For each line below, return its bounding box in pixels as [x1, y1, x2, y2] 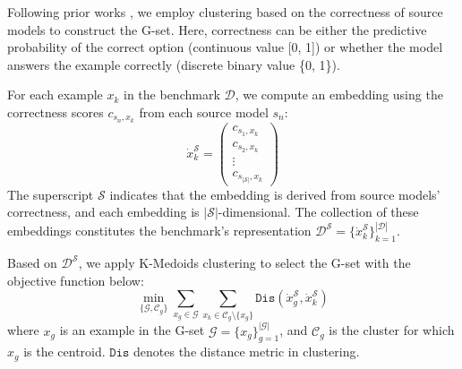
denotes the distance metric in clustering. [133, 342, 360, 361]
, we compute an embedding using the [235, 85, 443, 104]
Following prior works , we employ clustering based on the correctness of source [7, 3, 443, 21]
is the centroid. [23, 342, 106, 361]
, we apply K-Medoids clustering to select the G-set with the [78, 253, 411, 272]
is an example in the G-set [59, 321, 205, 339]
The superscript [7, 184, 94, 203]
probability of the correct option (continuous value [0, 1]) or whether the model [7, 38, 443, 56]
